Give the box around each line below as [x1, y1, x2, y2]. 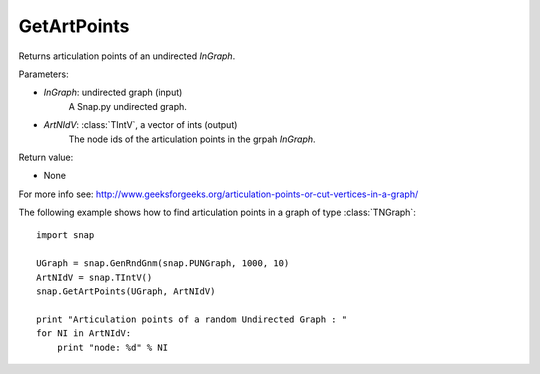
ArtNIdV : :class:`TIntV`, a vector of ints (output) [43, 119, 238, 131]
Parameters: [18, 68, 69, 80]
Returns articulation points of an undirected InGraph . [18, 50, 236, 62]
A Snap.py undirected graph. [68, 100, 187, 112]
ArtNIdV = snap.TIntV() [36, 271, 153, 283]
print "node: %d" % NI [56, 341, 169, 353]
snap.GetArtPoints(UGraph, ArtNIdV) [36, 286, 216, 297]
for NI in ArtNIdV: [36, 328, 132, 339]
